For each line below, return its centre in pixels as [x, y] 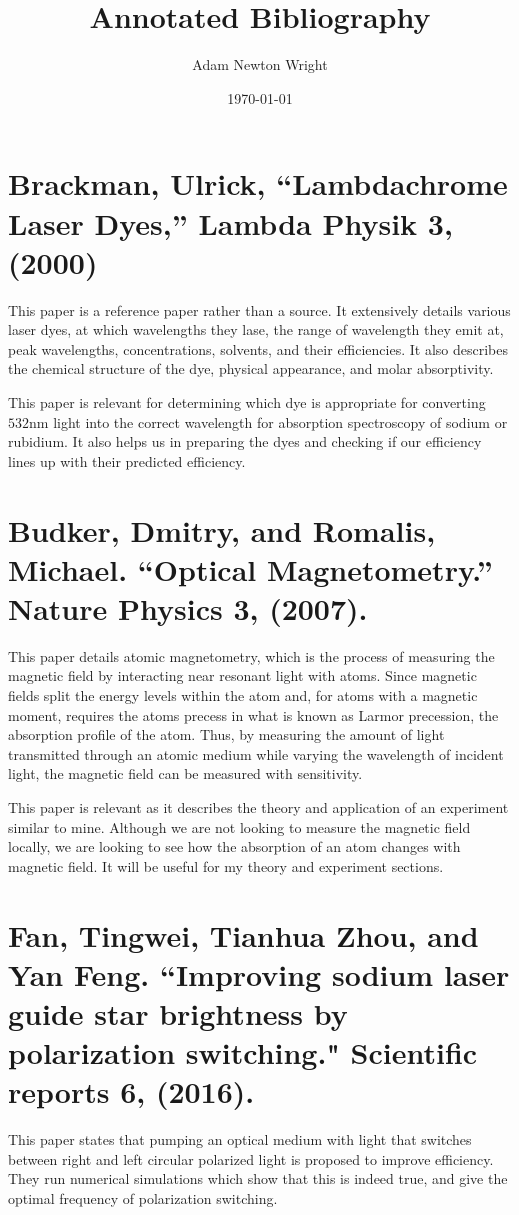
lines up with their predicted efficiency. [127, 460]
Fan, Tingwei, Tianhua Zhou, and [243, 934]
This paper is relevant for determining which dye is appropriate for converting [247, 402]
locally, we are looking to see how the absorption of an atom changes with [234, 846]
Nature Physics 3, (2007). [188, 607]
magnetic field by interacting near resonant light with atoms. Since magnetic [242, 675]
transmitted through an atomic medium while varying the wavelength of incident [256, 753]
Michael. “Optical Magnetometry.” [250, 568]
